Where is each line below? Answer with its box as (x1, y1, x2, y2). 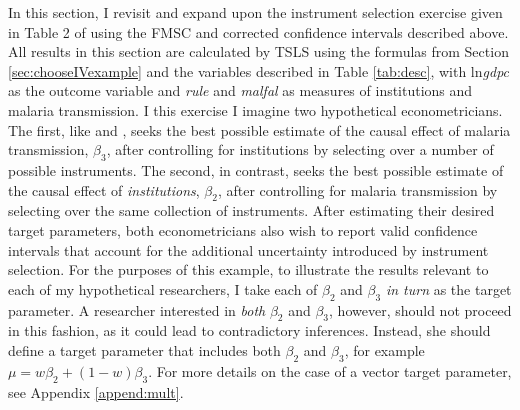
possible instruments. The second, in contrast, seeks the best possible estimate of (8, 159, 504, 180)
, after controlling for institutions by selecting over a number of (106, 139, 494, 160)
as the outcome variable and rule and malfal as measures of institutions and (8, 80, 473, 101)
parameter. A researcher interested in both (8, 299, 266, 320)
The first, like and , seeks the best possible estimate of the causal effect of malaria (8, 119, 511, 140)
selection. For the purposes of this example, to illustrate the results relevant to (8, 259, 489, 280)
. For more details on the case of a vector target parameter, (148, 360, 512, 381)
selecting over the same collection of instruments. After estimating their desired (8, 200, 495, 221)
